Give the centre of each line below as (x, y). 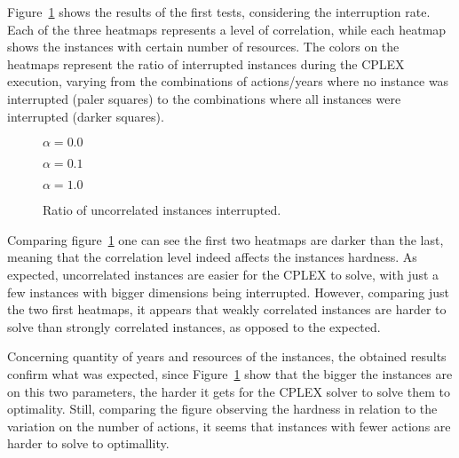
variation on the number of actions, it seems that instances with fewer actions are (229, 426)
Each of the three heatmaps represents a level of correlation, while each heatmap (227, 29)
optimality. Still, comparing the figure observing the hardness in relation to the (222, 409)
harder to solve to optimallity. (88, 443)
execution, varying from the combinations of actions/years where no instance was (228, 81)
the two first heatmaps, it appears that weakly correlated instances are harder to (227, 309)
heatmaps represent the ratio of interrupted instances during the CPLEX (206, 63)
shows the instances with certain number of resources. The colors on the (203, 47)
